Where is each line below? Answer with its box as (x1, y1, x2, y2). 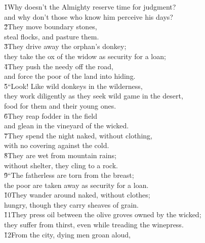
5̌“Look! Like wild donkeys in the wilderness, (4, 80, 143, 91)
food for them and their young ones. (4, 100, 116, 111)
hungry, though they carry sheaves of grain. (4, 199, 139, 210)
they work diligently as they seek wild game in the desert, (4, 90, 183, 101)
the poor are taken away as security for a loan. (4, 179, 149, 190)
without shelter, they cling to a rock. (4, 160, 118, 170)
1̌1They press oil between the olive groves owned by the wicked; (4, 209, 201, 220)
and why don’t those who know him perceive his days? (4, 11, 173, 22)
